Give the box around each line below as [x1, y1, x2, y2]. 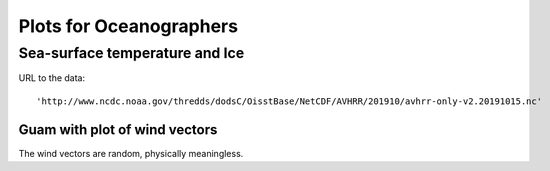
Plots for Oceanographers [18, 15, 239, 37]
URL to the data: [18, 72, 85, 84]
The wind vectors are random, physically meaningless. [18, 147, 244, 159]
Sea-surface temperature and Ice [18, 44, 245, 62]
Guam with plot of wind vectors [18, 121, 218, 138]
